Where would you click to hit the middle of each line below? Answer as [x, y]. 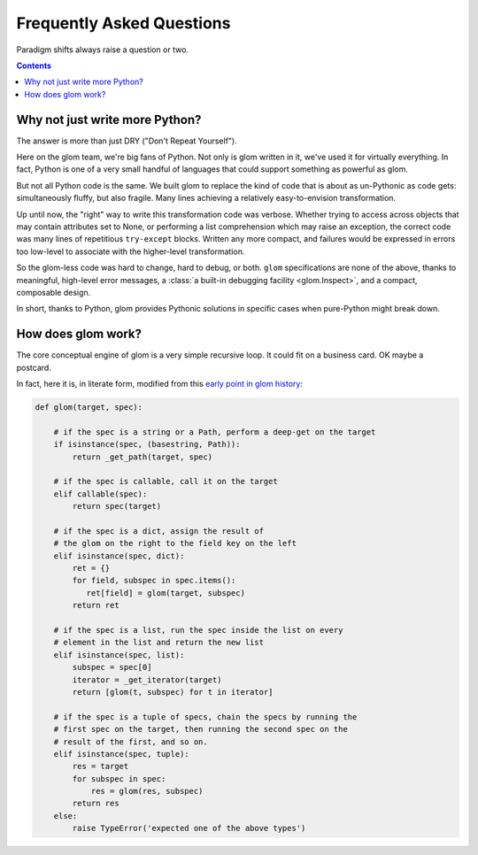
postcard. [34, 367]
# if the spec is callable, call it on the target [166, 481]
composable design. [54, 292]
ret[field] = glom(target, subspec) [166, 593]
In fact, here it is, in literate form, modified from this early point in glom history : [159, 384]
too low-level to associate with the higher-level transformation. [131, 251]
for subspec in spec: [119, 778]
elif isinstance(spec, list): [119, 655]
